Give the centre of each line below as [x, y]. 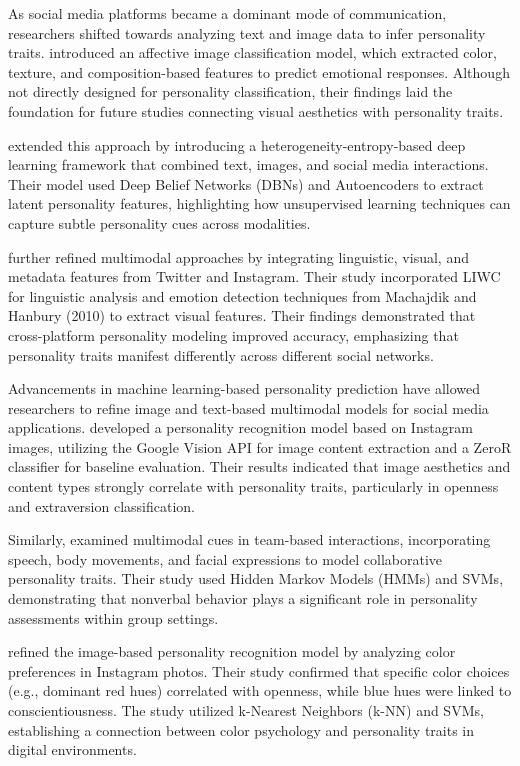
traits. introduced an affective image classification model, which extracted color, [252, 52]
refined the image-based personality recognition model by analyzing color [232, 651]
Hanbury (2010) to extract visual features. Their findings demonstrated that [242, 315]
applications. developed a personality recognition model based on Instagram [240, 427]
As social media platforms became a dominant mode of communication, [227, 13]
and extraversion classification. [101, 505]
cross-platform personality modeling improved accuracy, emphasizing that [233, 334]
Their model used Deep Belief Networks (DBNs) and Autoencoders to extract [246, 183]
